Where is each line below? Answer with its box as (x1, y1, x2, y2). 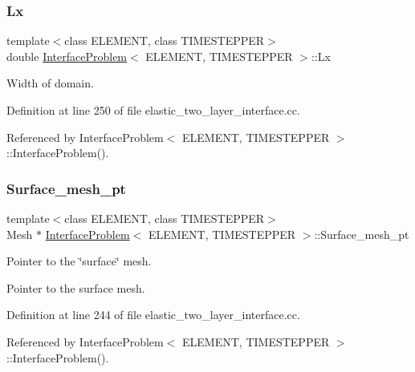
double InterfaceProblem (6, 47, 128, 64)
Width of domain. (6, 75, 94, 91)
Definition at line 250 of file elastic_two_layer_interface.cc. (6, 102, 300, 118)
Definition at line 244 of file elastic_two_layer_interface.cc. (6, 306, 300, 323)
